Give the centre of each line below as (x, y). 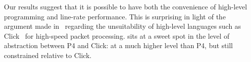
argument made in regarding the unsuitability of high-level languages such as (123, 26)
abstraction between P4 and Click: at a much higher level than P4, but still (119, 45)
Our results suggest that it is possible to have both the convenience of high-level (125, 6)
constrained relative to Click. (48, 55)
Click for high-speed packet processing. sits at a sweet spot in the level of (117, 35)
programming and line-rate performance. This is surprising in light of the (115, 16)
